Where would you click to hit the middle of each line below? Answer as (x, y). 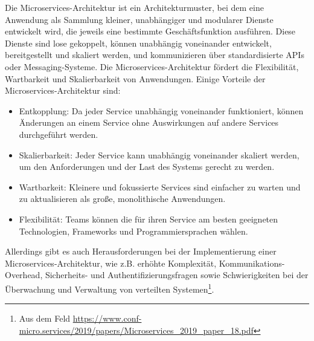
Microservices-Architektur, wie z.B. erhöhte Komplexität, (111, 263)
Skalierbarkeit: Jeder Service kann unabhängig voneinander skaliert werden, (159, 154)
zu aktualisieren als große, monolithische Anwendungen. (122, 199)
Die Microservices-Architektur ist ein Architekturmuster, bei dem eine (134, 7)
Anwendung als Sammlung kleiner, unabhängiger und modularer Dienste (139, 19)
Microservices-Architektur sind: (63, 90)
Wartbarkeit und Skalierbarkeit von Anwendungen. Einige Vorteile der (135, 78)
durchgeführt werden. (59, 134)
